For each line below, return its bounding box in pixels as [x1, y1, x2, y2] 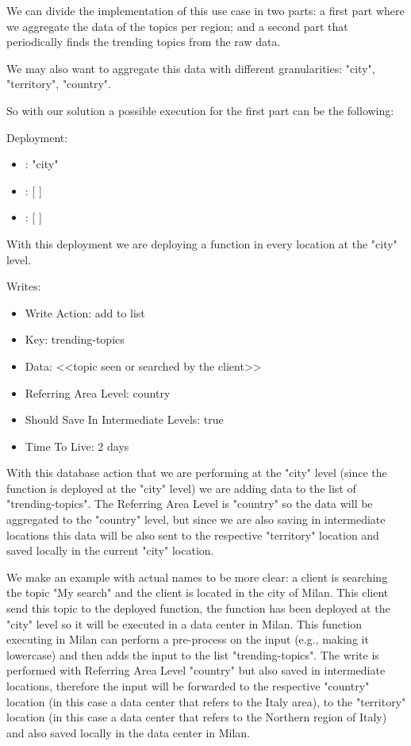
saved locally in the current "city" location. [6, 542, 214, 559]
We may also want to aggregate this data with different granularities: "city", [6, 60, 375, 76]
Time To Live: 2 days [25, 437, 129, 454]
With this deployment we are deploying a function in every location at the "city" [6, 235, 398, 252]
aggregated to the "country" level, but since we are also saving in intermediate [6, 511, 386, 528]
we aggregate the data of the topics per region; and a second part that [6, 17, 348, 34]
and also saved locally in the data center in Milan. [6, 724, 251, 740]
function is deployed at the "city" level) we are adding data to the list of [6, 479, 356, 496]
